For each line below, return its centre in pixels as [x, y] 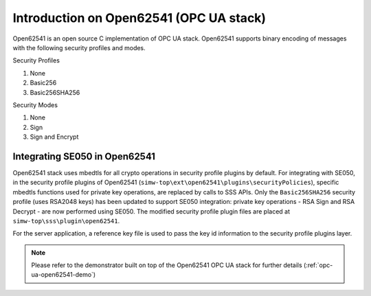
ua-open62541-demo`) [64, 275]
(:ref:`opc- [318, 265]
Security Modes [35, 105]
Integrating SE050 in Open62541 [84, 156]
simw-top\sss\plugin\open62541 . [66, 220]
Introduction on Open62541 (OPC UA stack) [139, 18]
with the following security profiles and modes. [79, 47]
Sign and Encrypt [54, 137]
